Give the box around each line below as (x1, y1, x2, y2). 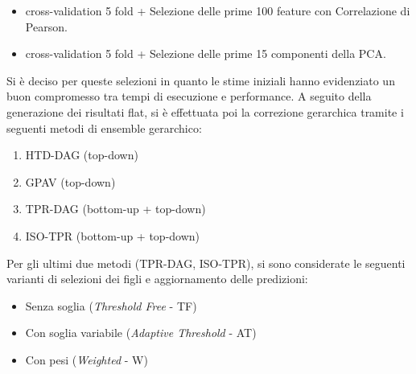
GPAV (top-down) (25, 173, 116, 190)
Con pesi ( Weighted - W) (25, 351, 148, 368)
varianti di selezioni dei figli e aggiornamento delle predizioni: (6, 270, 308, 287)
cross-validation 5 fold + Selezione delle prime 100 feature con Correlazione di (25, 2, 410, 18)
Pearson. (25, 18, 68, 35)
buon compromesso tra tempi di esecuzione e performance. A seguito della (6, 88, 372, 105)
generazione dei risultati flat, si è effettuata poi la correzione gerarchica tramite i (6, 103, 404, 120)
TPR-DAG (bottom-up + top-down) (25, 200, 206, 217)
